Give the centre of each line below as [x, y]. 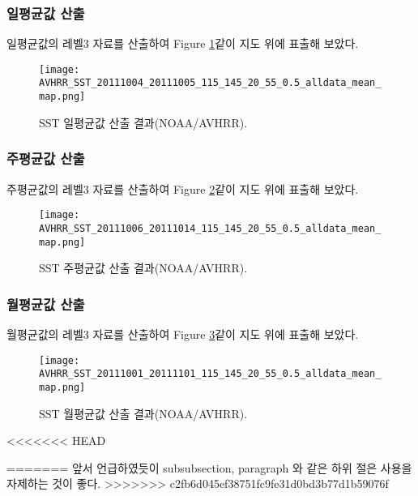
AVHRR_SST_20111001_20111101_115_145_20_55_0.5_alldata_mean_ [210, 374]
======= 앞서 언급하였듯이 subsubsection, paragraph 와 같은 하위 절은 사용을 [209, 467]
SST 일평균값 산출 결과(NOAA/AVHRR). [143, 122]
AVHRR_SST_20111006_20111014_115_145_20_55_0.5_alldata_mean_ [210, 228]
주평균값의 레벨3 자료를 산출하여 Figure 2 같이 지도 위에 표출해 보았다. [183, 188]
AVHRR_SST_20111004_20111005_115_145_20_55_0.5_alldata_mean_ [210, 83]
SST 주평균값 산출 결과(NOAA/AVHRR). [143, 268]
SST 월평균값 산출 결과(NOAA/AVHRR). [143, 413]
